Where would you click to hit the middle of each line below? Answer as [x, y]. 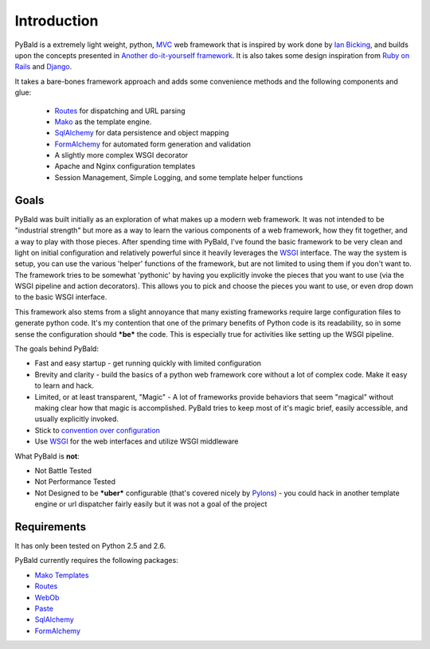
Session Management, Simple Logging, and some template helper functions [179, 177]
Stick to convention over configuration [98, 430]
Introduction [57, 21]
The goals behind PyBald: [57, 349]
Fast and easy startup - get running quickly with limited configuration [148, 363]
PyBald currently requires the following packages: [96, 561]
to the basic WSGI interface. [61, 297]
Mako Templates [62, 575]
